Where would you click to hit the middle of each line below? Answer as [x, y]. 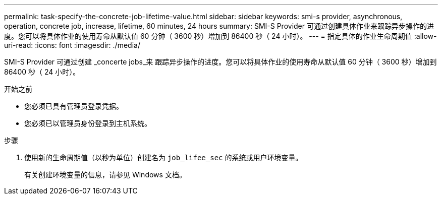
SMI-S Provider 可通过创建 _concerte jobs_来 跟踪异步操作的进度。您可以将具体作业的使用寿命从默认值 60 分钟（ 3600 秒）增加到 [220, 62]
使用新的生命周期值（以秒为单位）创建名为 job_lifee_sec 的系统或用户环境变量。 [163, 157]
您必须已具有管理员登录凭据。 [74, 106]
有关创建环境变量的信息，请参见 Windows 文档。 [105, 175]
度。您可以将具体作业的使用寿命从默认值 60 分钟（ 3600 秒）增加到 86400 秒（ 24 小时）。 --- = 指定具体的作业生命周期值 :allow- [220, 36]
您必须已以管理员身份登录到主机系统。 [88, 123]
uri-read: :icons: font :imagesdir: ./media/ [72, 45]
